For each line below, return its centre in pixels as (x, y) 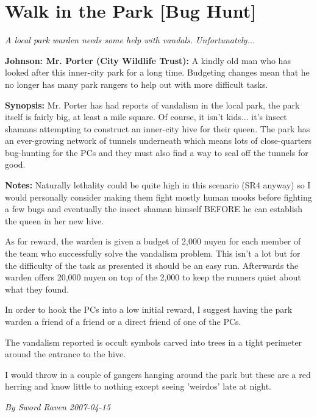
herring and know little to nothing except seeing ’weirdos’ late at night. (138, 386)
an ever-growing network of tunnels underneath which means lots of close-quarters (158, 141)
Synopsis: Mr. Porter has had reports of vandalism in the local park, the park (152, 105)
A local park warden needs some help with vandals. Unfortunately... (130, 40)
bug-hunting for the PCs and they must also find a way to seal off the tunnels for (157, 152)
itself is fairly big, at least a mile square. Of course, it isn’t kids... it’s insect (146, 117)
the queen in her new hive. (55, 220)
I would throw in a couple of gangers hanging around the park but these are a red (158, 374)
